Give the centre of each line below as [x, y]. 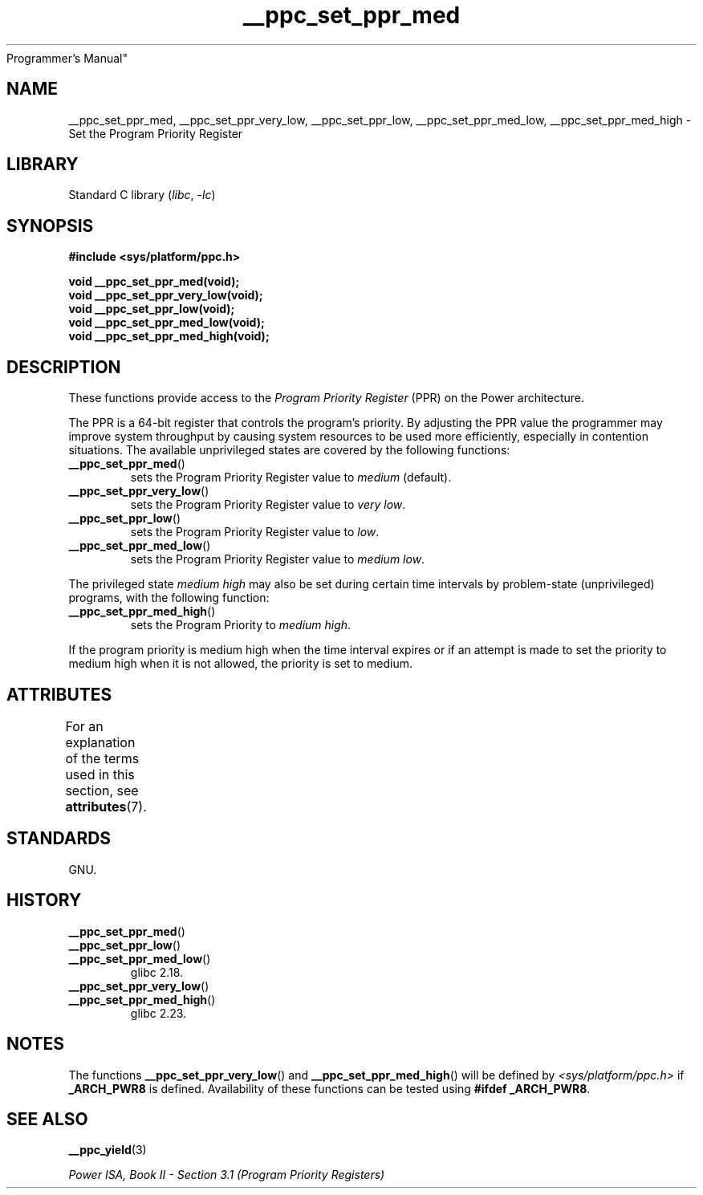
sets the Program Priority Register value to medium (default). [291, 478]
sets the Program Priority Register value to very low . [268, 505]
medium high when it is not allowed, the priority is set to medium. [241, 664]
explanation [100, 742]
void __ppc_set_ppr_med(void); [154, 282]
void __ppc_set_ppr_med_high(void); [169, 336]
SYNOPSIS [50, 226]
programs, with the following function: [169, 598]
